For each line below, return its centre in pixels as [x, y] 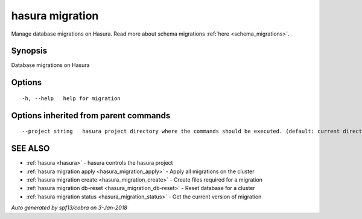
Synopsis [29, 51]
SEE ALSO [30, 149]
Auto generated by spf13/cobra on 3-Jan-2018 [69, 208]
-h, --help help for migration [71, 98]
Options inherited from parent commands [91, 116]
